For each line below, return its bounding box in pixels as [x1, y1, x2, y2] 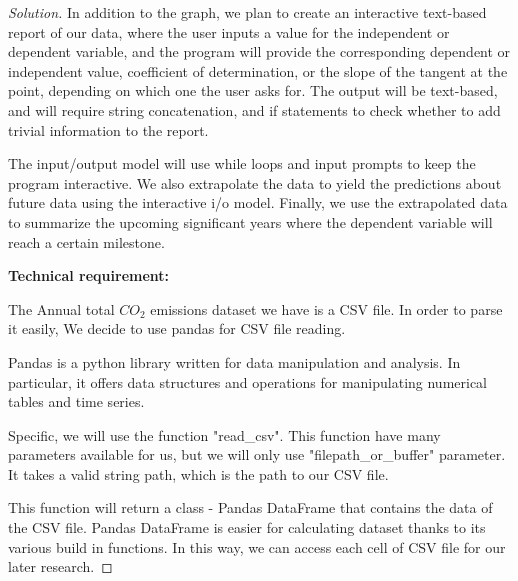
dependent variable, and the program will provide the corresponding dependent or [8, 41, 511, 62]
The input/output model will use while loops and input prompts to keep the [8, 153, 476, 174]
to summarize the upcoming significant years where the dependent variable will [8, 211, 493, 232]
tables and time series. [8, 391, 145, 412]
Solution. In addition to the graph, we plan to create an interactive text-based [8, 2, 487, 22]
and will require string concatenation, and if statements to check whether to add [8, 99, 501, 120]
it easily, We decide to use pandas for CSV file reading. [8, 318, 346, 339]
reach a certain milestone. [8, 231, 165, 252]
